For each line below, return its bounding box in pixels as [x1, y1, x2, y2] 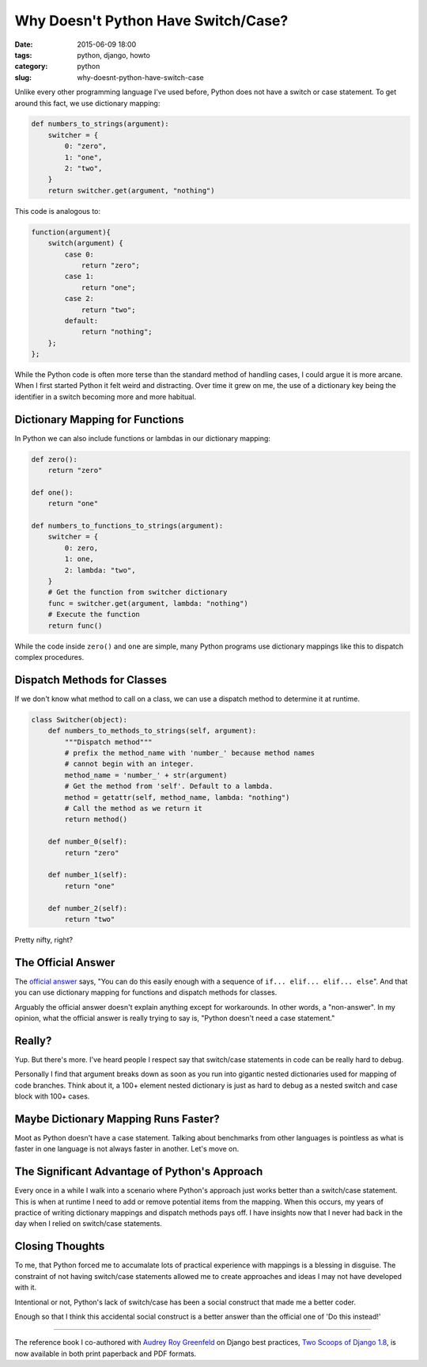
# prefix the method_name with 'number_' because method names [64, 748, 316, 758]
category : [14, 62, 48, 71]
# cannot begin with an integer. [64, 760, 195, 768]
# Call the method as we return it [64, 804, 203, 813]
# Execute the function [47, 610, 140, 619]
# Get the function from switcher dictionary [47, 588, 228, 597]
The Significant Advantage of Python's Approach [14, 1165, 263, 1179]
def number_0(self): [47, 837, 128, 847]
